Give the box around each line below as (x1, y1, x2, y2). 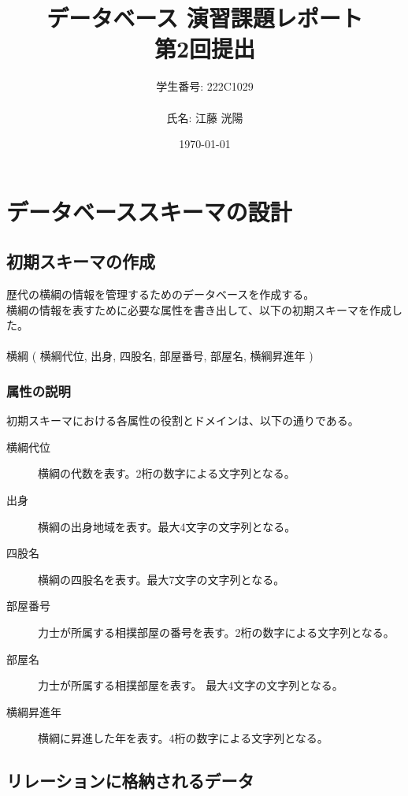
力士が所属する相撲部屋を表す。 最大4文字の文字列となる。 (38, 677, 343, 694)
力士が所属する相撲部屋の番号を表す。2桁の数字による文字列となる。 (38, 624, 395, 641)
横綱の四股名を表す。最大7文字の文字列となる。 (38, 571, 285, 587)
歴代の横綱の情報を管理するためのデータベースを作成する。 (6, 286, 315, 303)
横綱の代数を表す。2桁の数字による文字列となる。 (38, 465, 295, 482)
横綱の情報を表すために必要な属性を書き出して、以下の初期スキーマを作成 (6, 301, 391, 318)
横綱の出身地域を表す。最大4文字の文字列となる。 (38, 518, 296, 534)
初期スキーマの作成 (6, 249, 155, 273)
